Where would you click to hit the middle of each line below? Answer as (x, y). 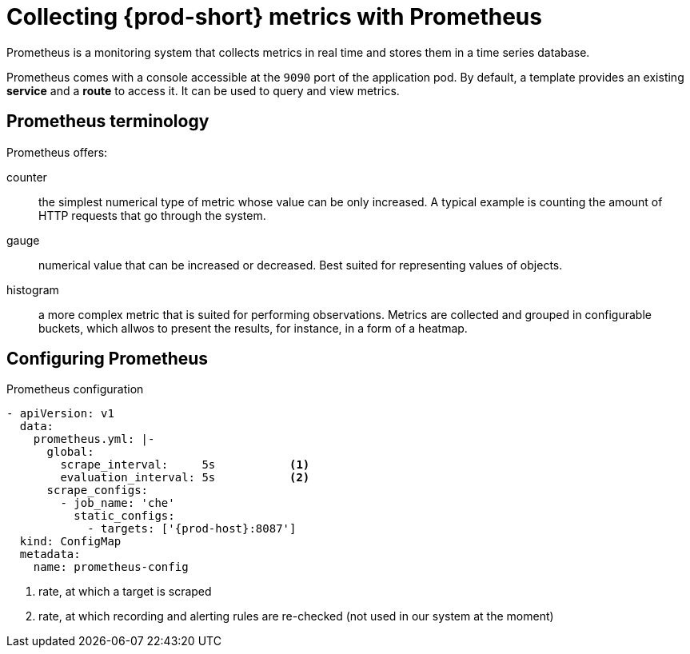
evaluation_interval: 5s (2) (185, 478)
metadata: (50, 554)
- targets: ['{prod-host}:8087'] (192, 529)
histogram (33, 289)
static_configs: (124, 516)
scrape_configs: (98, 490)
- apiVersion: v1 (60, 414)
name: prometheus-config (111, 567)
